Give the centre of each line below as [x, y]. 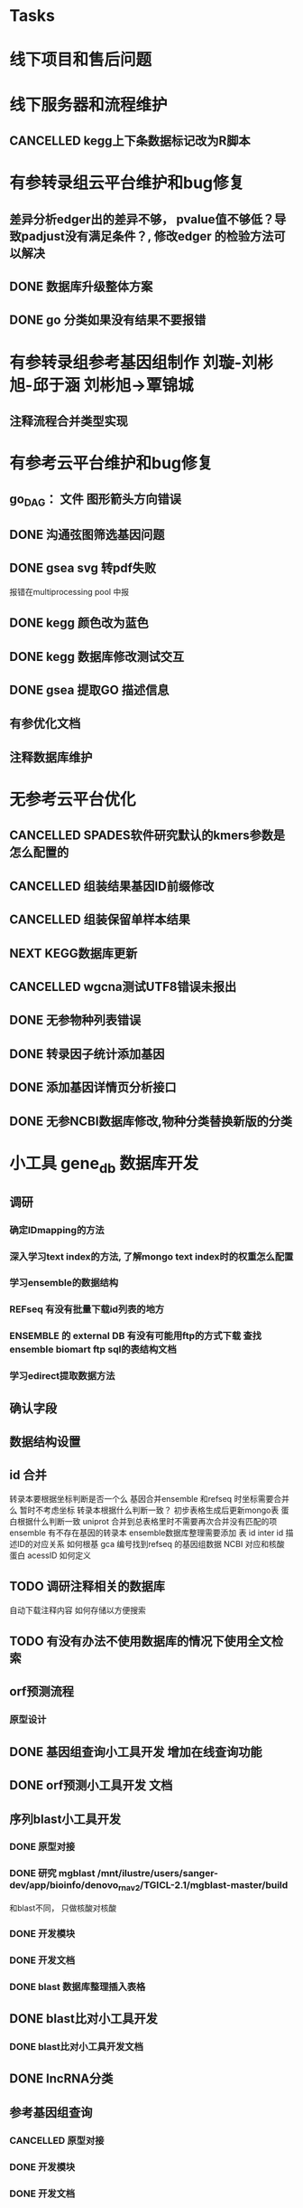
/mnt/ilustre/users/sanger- [158, 1873]
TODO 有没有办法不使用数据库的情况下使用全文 [141, 1642]
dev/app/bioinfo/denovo [64, 1885]
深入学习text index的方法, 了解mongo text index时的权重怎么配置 [151, 1256]
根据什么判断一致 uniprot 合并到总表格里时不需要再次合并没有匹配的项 [147, 1521]
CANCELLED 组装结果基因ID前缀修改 [112, 886]
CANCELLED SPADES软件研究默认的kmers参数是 [147, 836]
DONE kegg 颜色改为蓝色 [79, 623]
